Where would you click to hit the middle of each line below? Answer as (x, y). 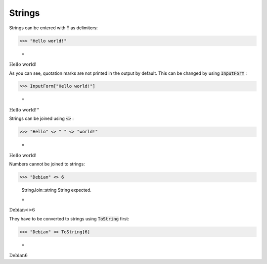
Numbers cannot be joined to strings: (47, 164)
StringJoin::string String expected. (56, 190)
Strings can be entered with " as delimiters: (53, 28)
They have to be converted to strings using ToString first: (69, 218)
